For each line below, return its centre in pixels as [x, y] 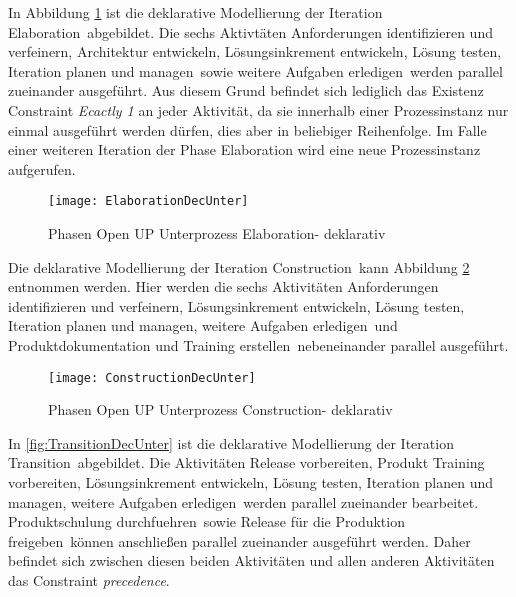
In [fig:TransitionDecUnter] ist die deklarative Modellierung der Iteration [231, 442]
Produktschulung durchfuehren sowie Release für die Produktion [206, 521]
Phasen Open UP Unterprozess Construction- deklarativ [220, 409]
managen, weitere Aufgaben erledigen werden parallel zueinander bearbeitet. [243, 501]
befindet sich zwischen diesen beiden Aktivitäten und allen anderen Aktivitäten [251, 560]
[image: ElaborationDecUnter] [148, 201]
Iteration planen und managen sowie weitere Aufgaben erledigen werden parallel [255, 70]
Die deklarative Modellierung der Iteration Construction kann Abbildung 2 [239, 266]
